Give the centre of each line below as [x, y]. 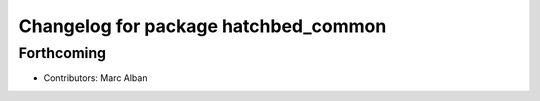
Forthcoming [62, 53]
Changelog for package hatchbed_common [202, 26]
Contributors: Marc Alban [95, 78]
